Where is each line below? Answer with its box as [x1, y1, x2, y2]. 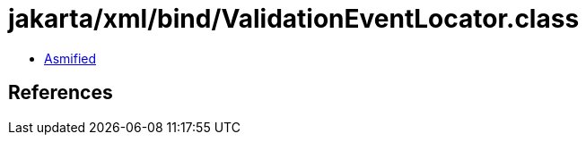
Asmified [44, 50, 97, 66]
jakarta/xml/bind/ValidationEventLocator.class [8, 4, 580, 34]
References [8, 81, 113, 104]
